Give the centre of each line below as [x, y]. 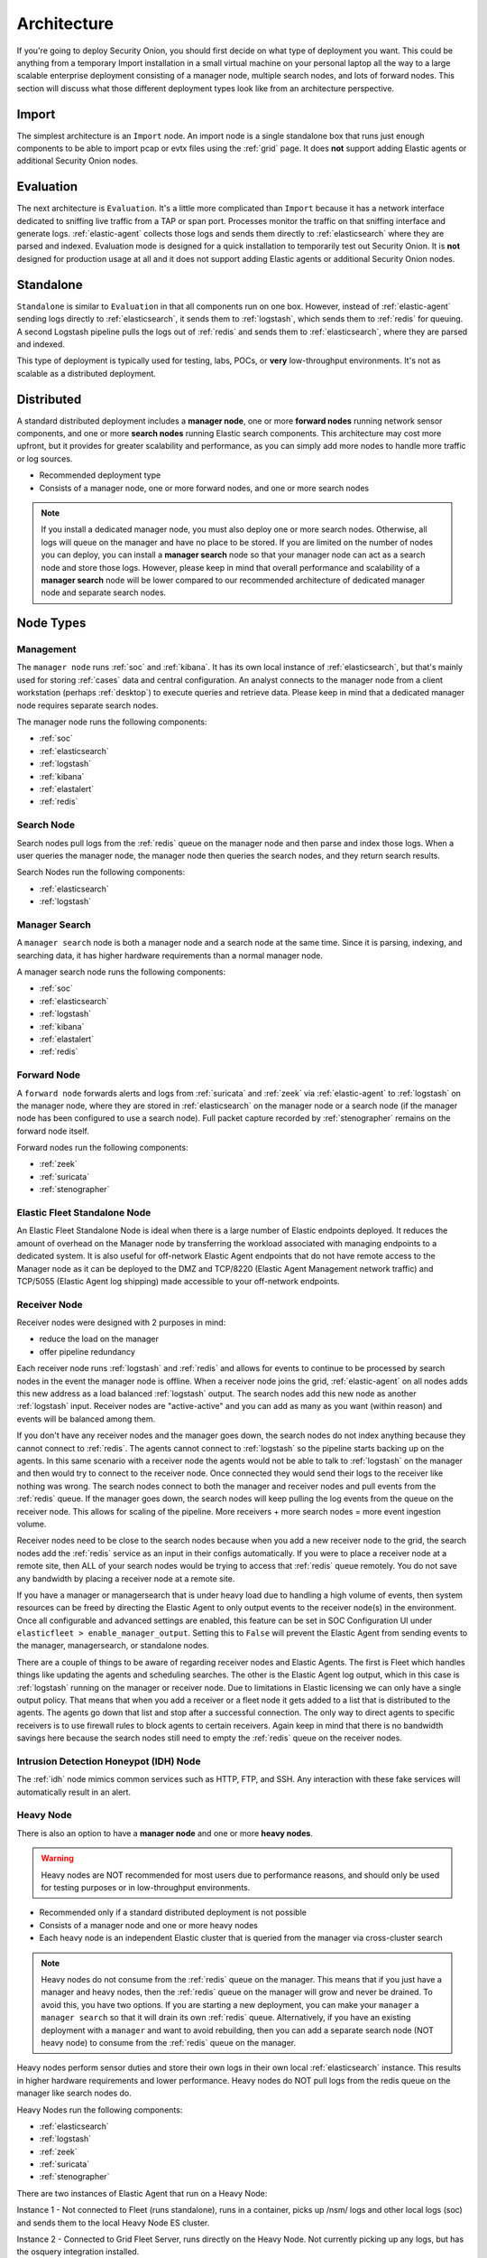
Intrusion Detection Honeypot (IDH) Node [109, 1761]
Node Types [51, 623]
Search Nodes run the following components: [101, 872]
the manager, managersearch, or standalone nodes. [113, 1646]
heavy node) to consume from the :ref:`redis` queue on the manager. [169, 2042]
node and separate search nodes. [104, 592]
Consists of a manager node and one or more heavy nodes [149, 1925]
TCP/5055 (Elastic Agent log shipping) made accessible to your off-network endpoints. [178, 1281]
